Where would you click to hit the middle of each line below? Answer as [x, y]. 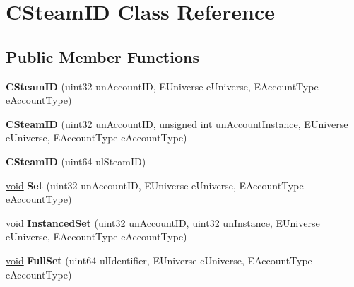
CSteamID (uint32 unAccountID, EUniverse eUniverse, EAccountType [162, 86]
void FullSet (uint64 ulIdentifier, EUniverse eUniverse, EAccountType [159, 260]
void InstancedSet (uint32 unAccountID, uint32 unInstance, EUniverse [163, 222]
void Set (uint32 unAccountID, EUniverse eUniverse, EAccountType [155, 185]
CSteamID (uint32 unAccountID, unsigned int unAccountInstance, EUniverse [177, 123]
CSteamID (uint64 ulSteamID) [76, 161]
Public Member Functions [102, 56]
